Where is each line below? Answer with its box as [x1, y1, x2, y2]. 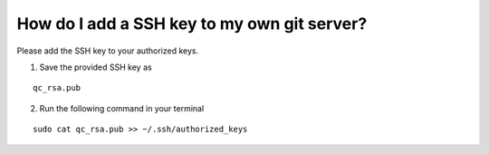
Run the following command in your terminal [39, 102, 205, 113]
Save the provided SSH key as [39, 62, 153, 72]
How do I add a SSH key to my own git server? [16, 14, 368, 34]
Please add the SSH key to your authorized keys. [16, 45, 199, 56]
